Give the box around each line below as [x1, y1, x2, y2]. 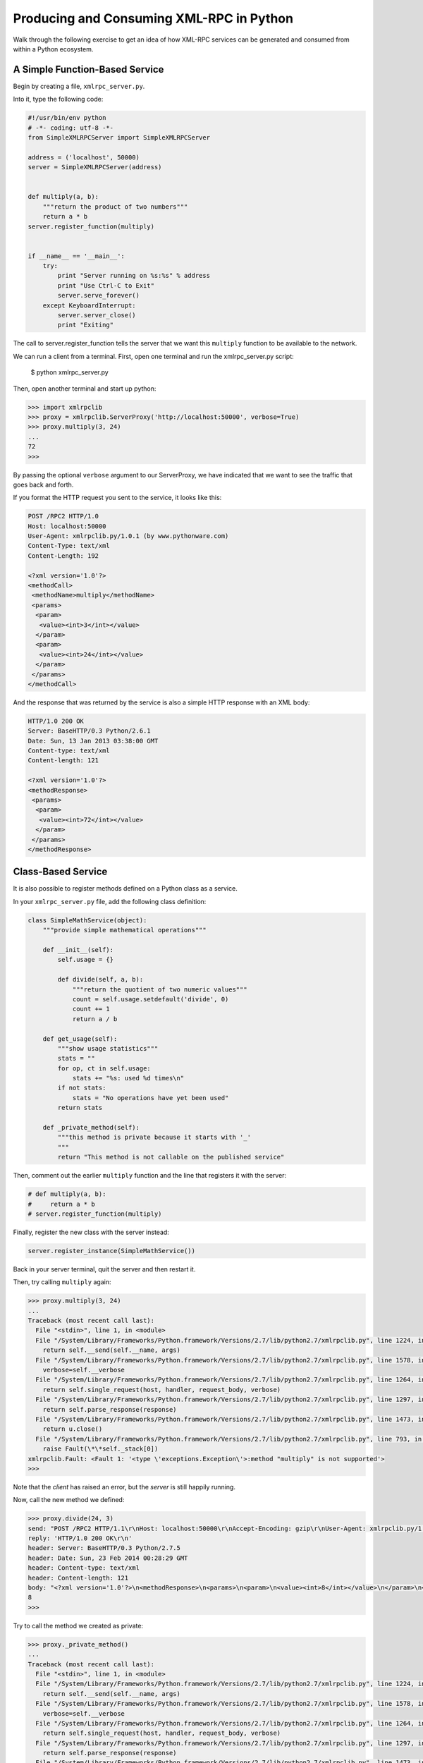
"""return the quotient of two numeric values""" [72, 985, 247, 994]
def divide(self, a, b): [57, 975, 144, 984]
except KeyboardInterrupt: [42, 301, 137, 310]
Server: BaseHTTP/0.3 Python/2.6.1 [27, 727, 151, 735]
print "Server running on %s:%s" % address [57, 272, 211, 280]
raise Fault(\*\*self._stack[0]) [42, 1445, 159, 1453]
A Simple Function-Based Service [13, 63, 164, 75]
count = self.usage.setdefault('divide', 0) [72, 995, 229, 1003]
